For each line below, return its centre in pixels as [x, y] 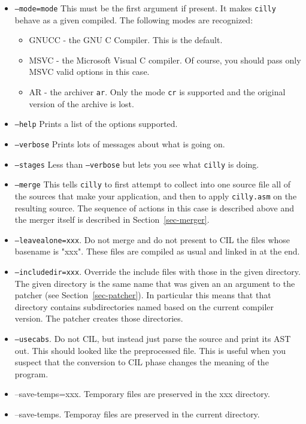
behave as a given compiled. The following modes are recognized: [134, 19]
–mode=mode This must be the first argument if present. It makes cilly [145, 8]
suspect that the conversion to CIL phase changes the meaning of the [142, 362]
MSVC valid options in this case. [89, 72]
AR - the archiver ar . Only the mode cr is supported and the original [157, 92]
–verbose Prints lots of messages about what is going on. [120, 143]
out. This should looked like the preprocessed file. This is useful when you [150, 350]
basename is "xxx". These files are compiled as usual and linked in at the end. [157, 251]
